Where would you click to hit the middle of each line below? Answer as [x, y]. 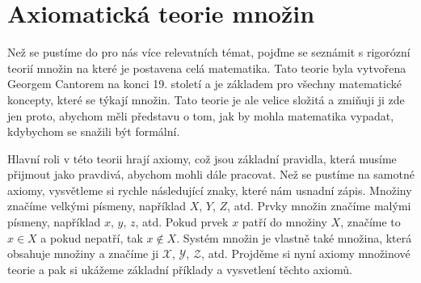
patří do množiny [284, 222]
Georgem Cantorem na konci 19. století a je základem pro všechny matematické [204, 84]
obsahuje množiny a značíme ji [83, 253]
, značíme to [370, 222]
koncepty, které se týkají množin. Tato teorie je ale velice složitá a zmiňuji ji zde [206, 99]
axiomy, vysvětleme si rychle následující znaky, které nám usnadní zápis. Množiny [210, 190]
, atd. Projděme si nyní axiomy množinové [306, 253]
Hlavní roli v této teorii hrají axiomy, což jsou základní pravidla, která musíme [202, 158]
